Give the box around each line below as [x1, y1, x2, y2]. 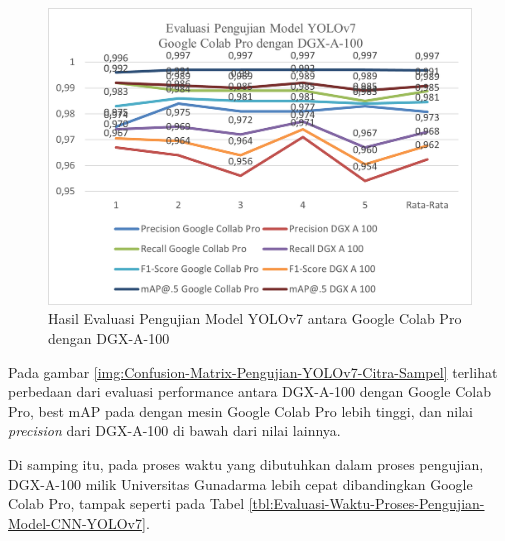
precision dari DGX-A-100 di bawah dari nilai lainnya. [8, 420, 341, 441]
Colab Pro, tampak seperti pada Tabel [8, 493, 245, 514]
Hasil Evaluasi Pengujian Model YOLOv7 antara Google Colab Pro [48, 308, 462, 329]
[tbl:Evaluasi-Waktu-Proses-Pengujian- [248, 493, 485, 514]
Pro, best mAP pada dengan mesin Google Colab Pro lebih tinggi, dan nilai [8, 400, 473, 421]
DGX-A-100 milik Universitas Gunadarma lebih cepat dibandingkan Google [8, 473, 473, 494]
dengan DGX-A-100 [48, 328, 170, 349]
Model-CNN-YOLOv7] [8, 512, 146, 533]
